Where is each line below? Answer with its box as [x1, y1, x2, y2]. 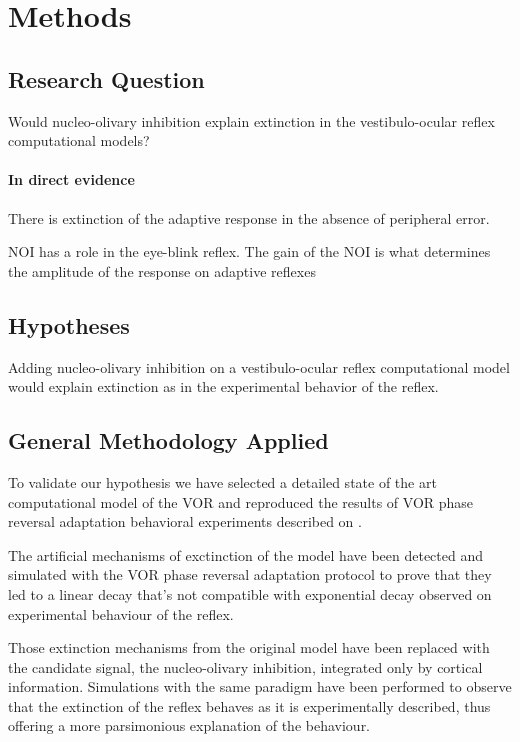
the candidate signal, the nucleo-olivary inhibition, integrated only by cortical [8, 656, 483, 677]
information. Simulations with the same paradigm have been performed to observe [8, 676, 512, 697]
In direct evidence [8, 169, 135, 190]
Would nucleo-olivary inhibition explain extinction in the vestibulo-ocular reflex [8, 110, 495, 131]
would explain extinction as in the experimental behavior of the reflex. [8, 376, 439, 397]
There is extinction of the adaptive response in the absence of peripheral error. [8, 207, 490, 228]
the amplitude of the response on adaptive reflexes [8, 260, 316, 281]
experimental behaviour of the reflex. [8, 603, 234, 624]
